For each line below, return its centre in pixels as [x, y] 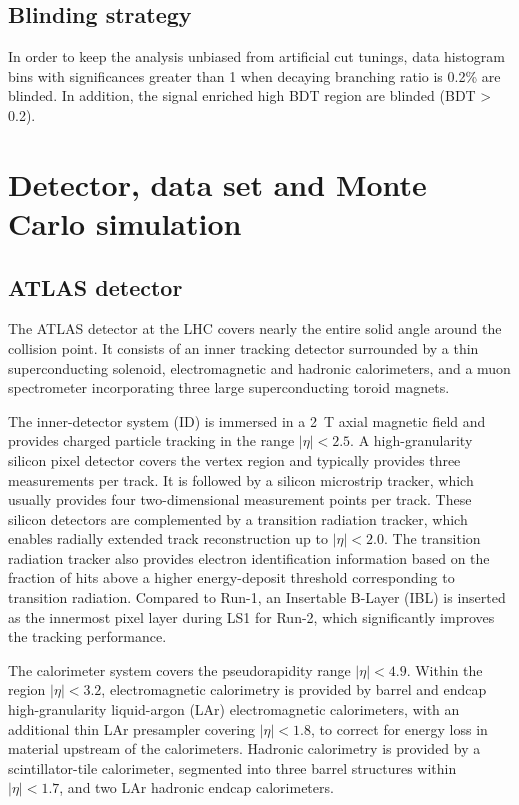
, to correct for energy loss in [399, 728]
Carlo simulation [125, 222]
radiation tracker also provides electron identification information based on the [249, 557]
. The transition [432, 538]
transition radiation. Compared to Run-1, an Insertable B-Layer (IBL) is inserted [257, 597]
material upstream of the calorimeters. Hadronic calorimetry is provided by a [244, 748]
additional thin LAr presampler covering [132, 728]
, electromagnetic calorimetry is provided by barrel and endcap [294, 689]
